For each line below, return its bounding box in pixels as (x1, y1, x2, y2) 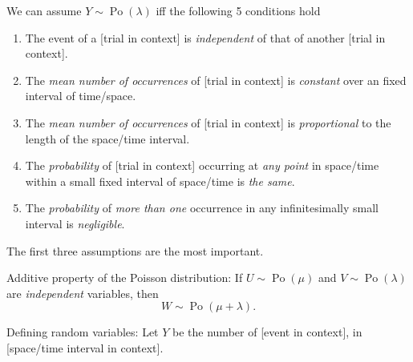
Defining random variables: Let (6, 324, 159, 340)
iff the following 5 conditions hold (156, 2, 321, 18)
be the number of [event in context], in (172, 324, 362, 340)
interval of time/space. (25, 87, 136, 104)
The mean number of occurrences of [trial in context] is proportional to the (25, 114, 391, 131)
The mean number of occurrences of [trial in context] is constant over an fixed (25, 71, 407, 88)
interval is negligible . (25, 215, 125, 231)
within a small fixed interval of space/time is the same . (25, 172, 295, 189)
